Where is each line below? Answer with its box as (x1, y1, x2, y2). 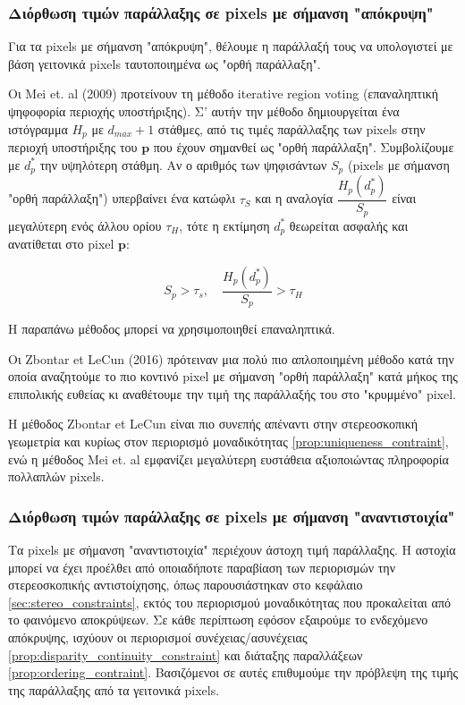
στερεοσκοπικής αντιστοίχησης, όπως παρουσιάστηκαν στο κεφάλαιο (8, 575, 363, 594)
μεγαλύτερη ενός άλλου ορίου (8, 216, 162, 234)
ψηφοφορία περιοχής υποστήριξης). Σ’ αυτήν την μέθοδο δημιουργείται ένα (8, 102, 400, 120)
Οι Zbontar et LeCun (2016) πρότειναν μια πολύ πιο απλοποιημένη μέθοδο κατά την (8, 349, 454, 368)
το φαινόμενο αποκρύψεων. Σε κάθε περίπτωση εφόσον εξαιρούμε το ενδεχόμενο (8, 610, 428, 629)
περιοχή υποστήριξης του (8, 138, 138, 157)
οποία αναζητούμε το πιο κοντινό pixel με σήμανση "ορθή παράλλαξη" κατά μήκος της (8, 367, 458, 386)
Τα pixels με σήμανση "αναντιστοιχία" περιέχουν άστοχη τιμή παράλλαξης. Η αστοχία (8, 540, 456, 559)
